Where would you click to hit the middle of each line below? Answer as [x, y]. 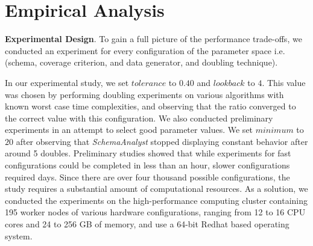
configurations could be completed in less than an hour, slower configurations [147, 165]
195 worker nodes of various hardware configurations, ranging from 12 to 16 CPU [155, 212]
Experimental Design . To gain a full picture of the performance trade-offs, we [153, 39]
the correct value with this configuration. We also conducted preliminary [139, 118]
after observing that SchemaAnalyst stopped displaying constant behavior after [162, 141]
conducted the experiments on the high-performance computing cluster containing [156, 200]
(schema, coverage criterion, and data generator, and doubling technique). [141, 62]
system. [19, 235]
